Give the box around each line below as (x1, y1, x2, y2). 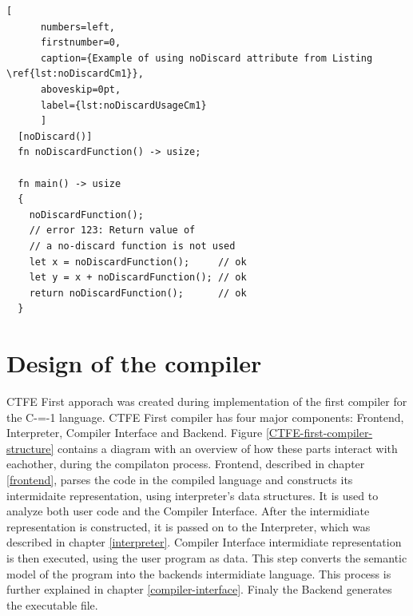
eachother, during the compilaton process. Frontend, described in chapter (6, 455, 365, 472)
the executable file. (6, 596, 98, 613)
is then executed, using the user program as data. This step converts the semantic (6, 549, 407, 566)
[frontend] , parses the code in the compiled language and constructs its (6, 471, 353, 487)
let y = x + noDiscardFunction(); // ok (29, 272, 247, 284)
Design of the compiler (6, 347, 262, 380)
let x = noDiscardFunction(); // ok (29, 256, 247, 268)
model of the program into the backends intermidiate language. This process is (6, 565, 391, 582)
